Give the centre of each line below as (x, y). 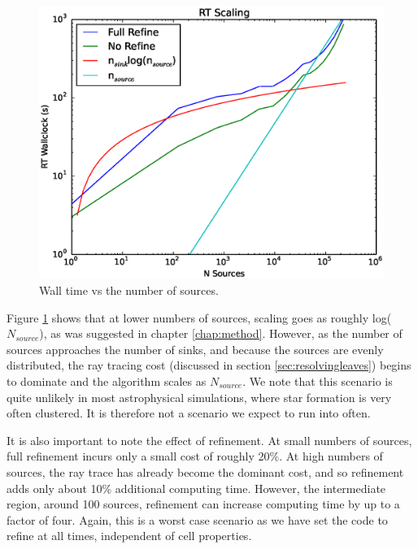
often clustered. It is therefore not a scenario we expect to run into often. (189, 413)
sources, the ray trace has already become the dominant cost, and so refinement (205, 471)
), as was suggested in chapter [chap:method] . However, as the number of (221, 333)
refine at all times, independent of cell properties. (129, 536)
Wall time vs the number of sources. (129, 290)
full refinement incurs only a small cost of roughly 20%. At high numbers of (195, 456)
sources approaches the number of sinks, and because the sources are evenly (195, 349)
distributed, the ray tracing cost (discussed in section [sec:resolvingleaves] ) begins (209, 365)
